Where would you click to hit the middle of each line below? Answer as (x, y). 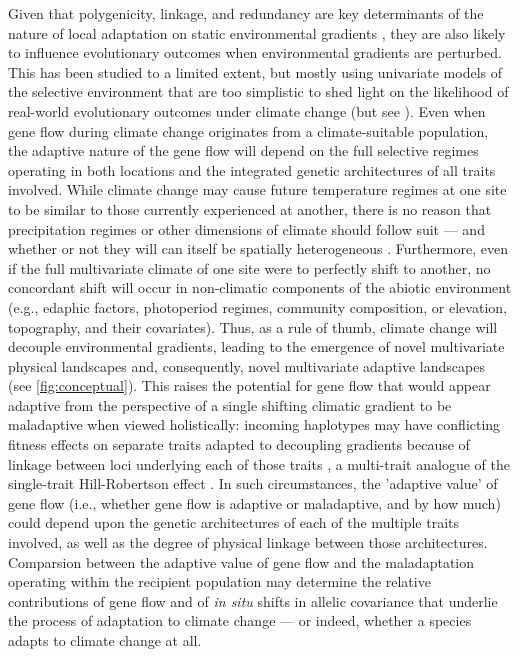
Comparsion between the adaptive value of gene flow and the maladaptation (241, 561)
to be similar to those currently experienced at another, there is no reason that (250, 208)
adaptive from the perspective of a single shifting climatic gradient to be (230, 404)
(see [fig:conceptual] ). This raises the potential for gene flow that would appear (249, 385)
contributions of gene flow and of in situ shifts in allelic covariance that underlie (253, 600)
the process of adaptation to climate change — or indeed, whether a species (240, 620)
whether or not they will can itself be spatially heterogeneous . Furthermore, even (258, 248)
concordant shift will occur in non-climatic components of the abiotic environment (260, 287)
